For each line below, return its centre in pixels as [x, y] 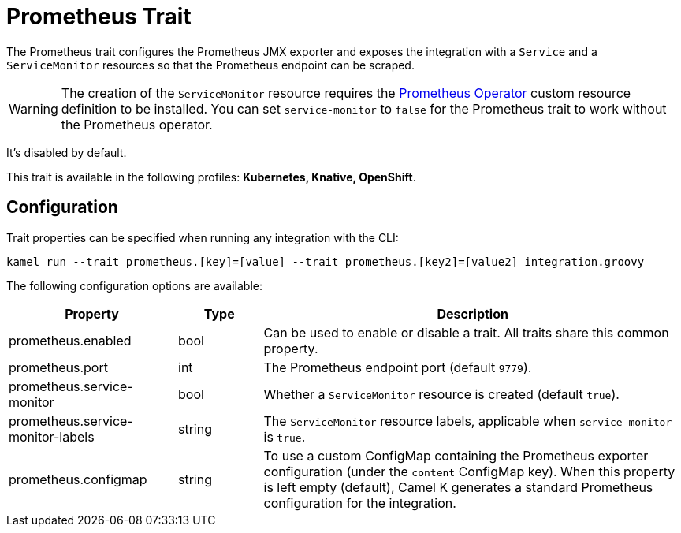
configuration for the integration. [360, 503]
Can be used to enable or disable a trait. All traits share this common [466, 332]
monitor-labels [52, 436]
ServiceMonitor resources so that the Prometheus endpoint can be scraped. [210, 65]
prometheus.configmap [78, 479]
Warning [33, 108]
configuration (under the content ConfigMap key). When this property [469, 471]
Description [473, 313]
